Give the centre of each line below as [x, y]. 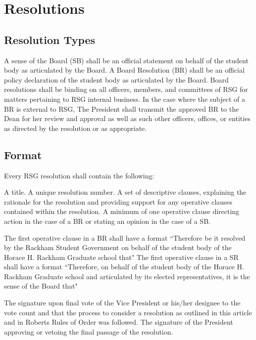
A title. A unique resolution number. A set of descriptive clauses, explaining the [125, 192]
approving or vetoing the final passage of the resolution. [89, 331]
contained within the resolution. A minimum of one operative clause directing [122, 211]
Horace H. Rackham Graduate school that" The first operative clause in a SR [121, 257]
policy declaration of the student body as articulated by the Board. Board [116, 79]
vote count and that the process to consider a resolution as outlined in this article [128, 312]
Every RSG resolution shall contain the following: [79, 175]
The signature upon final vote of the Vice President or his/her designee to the [122, 303]
